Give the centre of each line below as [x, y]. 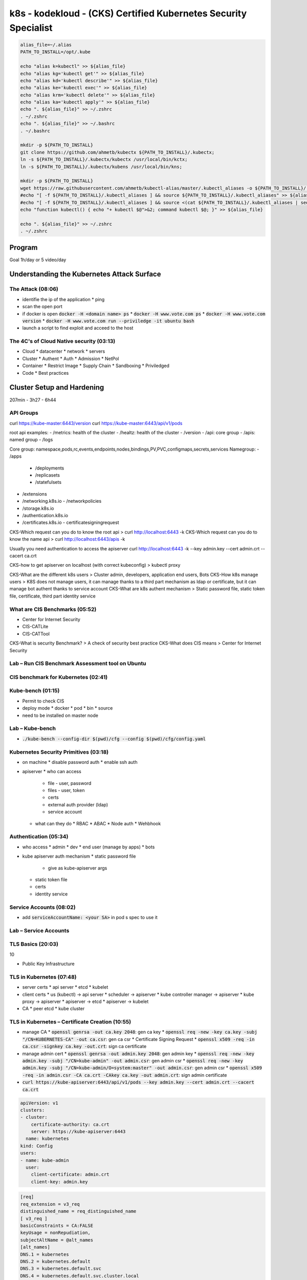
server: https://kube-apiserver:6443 [78, 1132]
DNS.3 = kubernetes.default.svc [61, 1269]
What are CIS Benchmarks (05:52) [53, 609]
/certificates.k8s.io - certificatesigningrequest [71, 523]
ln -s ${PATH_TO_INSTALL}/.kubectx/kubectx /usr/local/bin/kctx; [104, 159]
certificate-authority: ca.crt [70, 1124]
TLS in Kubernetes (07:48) [43, 977]
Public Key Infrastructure [48, 964]
